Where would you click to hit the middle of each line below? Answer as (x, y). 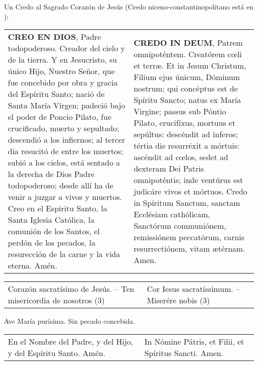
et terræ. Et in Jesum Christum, (190, 65)
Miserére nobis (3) (179, 300)
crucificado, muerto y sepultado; (64, 128)
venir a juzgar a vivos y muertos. (65, 197)
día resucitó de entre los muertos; (66, 151)
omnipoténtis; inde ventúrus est (188, 180)
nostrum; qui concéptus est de (186, 88)
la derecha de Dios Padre (51, 174)
